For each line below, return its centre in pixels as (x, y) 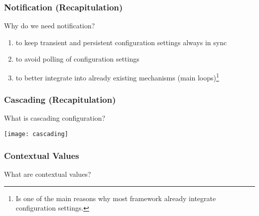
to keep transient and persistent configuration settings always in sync (121, 42)
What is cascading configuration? (55, 118)
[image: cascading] (36, 134)
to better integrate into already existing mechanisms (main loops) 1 (117, 77)
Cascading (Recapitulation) (60, 100)
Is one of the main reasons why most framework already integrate (116, 198)
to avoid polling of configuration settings (77, 59)
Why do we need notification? (50, 26)
